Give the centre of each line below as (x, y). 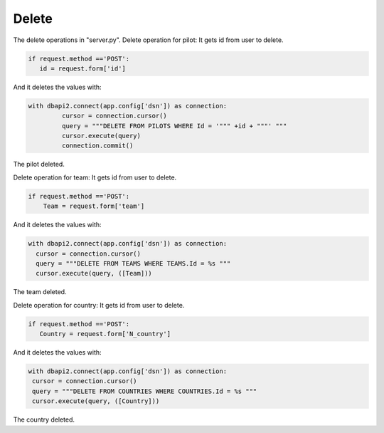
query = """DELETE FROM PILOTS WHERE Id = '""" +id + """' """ (174, 126)
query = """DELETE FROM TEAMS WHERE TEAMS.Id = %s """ (133, 263)
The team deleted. (40, 292)
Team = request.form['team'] (94, 206)
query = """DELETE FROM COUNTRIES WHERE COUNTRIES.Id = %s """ (145, 391)
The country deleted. (44, 419)
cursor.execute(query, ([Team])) (94, 273)
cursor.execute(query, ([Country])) (96, 401)
